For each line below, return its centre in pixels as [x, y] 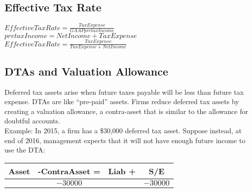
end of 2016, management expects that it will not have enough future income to [125, 140]
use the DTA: [25, 150]
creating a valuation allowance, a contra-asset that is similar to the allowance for [126, 111]
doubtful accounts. [32, 121]
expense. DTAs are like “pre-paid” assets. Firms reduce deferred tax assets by [122, 101]
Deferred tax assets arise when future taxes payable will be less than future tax [124, 92]
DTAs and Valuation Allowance [86, 71]
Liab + [122, 171]
